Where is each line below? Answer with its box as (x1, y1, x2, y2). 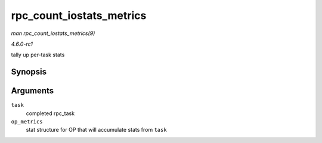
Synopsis (11, 67, 47, 77)
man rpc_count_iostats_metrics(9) (11, 30, 95, 37)
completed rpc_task (26, 110, 75, 117)
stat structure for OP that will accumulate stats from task (26, 126, 167, 134)
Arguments (11, 86, 54, 96)
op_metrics (11, 119, 43, 125)
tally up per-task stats (11, 51, 65, 59)
